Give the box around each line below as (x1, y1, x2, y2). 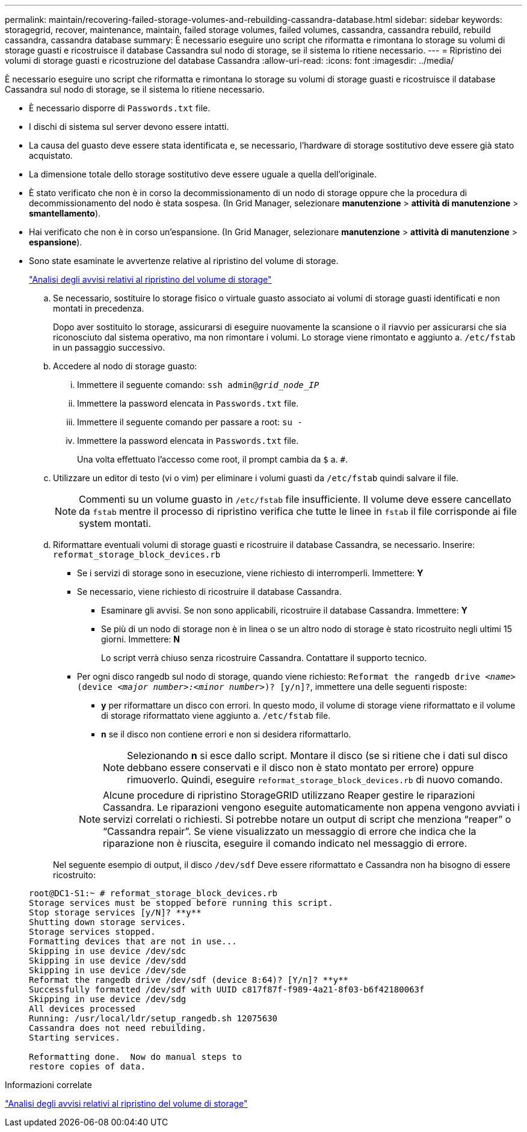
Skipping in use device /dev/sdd (29, 956, 186, 965)
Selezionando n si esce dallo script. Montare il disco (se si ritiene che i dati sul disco (127, 749, 508, 761)
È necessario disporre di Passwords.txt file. (29, 103, 211, 113)
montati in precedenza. (53, 303, 144, 313)
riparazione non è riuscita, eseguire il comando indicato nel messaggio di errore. (103, 837, 467, 849)
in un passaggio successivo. (53, 342, 165, 352)
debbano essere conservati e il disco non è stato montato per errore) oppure (127, 761, 474, 774)
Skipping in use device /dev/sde (29, 965, 186, 975)
